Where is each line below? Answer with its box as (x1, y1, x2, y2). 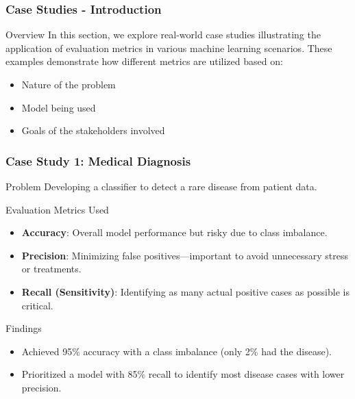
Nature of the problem (21, 77, 116, 91)
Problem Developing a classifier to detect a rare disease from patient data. (5, 179, 317, 193)
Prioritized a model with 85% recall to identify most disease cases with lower (21, 367, 345, 381)
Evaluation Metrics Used (5, 202, 109, 216)
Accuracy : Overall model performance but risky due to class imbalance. (21, 225, 328, 240)
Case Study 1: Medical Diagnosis (5, 152, 191, 169)
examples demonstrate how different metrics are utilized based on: (5, 54, 283, 68)
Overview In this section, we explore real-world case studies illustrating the (5, 27, 321, 42)
